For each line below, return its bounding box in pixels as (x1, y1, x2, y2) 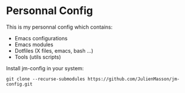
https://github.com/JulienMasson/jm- (87, 76, 180, 82)
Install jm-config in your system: (6, 64, 84, 71)
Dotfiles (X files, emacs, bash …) (14, 47, 94, 54)
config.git (6, 81, 33, 87)
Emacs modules (14, 41, 54, 48)
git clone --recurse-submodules (6, 76, 85, 82)
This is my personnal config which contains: (6, 23, 113, 30)
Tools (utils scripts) (14, 53, 62, 60)
